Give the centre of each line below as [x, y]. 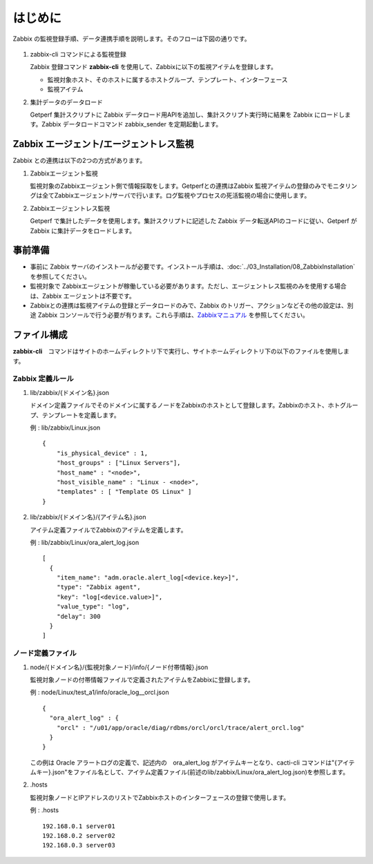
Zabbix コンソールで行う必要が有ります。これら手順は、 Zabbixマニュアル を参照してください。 [173, 315]
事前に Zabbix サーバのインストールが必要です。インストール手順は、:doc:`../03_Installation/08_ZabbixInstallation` [193, 267]
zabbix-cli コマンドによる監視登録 [78, 54]
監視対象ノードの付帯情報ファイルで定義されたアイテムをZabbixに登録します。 [142, 680]
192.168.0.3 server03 [79, 845]
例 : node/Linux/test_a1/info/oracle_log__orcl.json [99, 692]
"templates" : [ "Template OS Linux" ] [124, 492]
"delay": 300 [78, 616]
